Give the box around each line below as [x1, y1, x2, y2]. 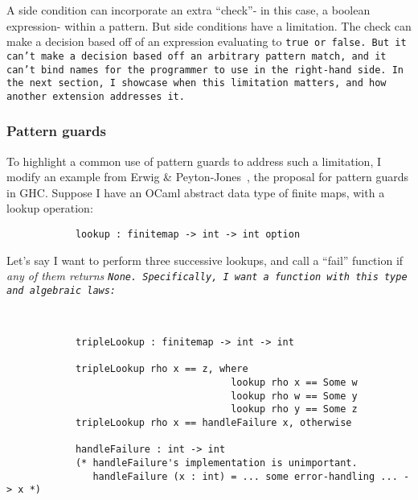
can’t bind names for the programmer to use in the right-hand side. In [6, 64, 404, 76]
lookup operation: [6, 200, 93, 217]
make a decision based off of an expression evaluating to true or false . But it [6, 33, 407, 50]
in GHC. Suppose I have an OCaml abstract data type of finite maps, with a [6, 184, 385, 200]
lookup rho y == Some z [231, 403, 358, 415]
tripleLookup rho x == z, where [75, 363, 248, 375]
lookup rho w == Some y [231, 390, 358, 402]
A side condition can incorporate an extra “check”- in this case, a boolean [6, 2, 371, 18]
